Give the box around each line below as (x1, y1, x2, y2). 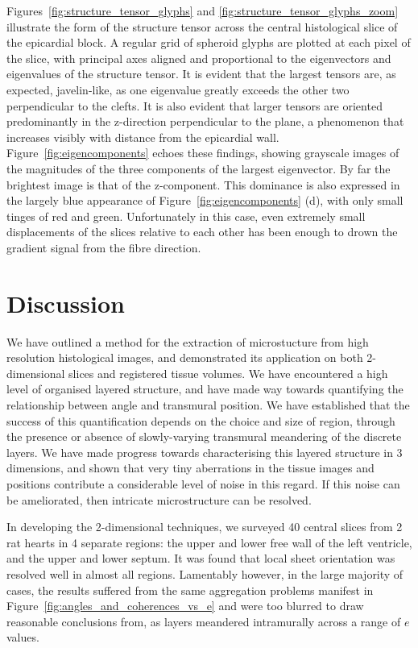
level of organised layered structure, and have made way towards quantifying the (6, 380, 404, 397)
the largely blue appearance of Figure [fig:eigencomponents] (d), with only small (6, 192, 404, 209)
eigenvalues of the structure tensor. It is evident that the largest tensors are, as (6, 65, 396, 82)
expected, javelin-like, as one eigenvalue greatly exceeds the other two (6, 81, 350, 98)
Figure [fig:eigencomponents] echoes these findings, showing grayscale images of (6, 144, 399, 161)
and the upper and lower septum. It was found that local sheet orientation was (6, 550, 395, 567)
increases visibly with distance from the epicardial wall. (6, 128, 279, 145)
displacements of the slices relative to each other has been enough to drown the (6, 223, 398, 240)
